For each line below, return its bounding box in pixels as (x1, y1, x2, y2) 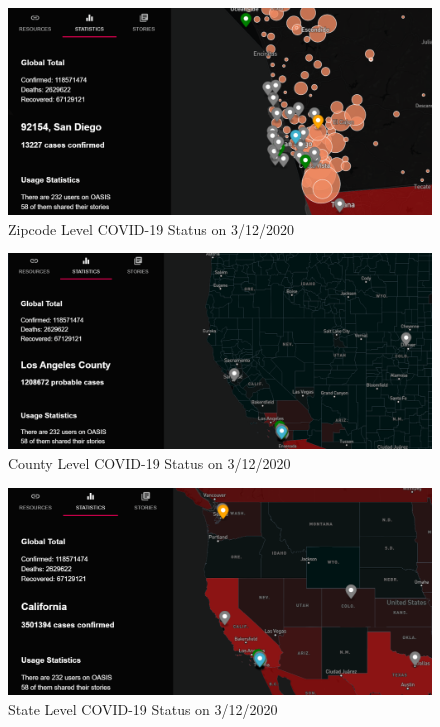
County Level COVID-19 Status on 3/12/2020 (8, 453, 291, 474)
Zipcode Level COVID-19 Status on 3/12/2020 (8, 218, 294, 239)
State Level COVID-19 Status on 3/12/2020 (8, 698, 278, 719)
